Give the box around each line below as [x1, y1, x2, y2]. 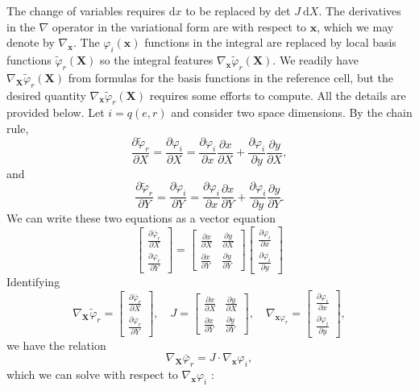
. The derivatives [318, 2, 401, 19]
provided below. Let [6, 104, 105, 121]
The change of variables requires [6, 2, 166, 19]
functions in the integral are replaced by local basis [144, 34, 396, 51]
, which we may [317, 18, 394, 35]
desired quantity [6, 86, 86, 103]
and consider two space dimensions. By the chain [171, 104, 413, 121]
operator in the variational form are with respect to [52, 18, 307, 35]
